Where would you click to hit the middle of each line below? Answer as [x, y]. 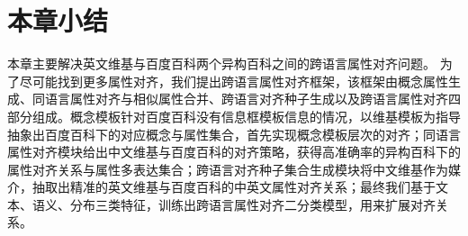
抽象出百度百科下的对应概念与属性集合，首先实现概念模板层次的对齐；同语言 [234, 134]
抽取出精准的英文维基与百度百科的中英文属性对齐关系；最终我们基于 [234, 187]
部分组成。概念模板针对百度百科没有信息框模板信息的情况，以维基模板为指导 [234, 116]
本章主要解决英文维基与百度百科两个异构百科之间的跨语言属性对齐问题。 [221, 64]
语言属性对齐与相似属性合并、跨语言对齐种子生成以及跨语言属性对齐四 [252, 99]
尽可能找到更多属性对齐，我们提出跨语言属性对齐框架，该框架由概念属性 [234, 81]
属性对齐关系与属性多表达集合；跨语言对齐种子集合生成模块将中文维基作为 [228, 169]
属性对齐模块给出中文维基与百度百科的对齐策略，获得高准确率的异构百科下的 [234, 152]
